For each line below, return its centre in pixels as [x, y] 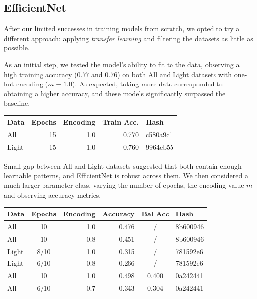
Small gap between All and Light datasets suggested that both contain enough [123, 166]
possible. [17, 48]
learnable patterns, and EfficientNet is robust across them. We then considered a [126, 175]
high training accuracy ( [41, 74]
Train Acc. [121, 122]
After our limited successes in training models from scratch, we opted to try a [122, 28]
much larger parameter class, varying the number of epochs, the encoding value [124, 185]
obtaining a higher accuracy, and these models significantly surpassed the [115, 93]
